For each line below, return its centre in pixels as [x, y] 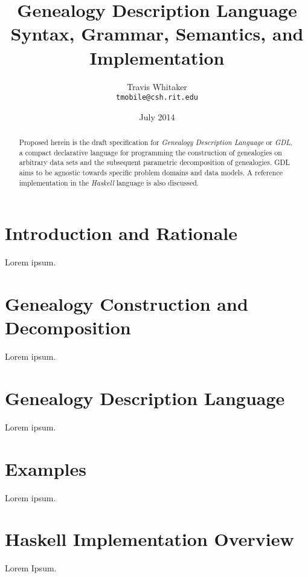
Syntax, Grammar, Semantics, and [157, 34]
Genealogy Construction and [127, 304]
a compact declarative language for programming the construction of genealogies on [150, 152]
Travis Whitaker [157, 86]
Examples [46, 468]
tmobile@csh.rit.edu [157, 98]
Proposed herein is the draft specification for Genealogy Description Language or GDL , [156, 142]
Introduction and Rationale [121, 233]
